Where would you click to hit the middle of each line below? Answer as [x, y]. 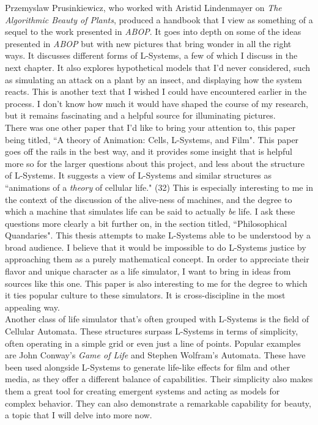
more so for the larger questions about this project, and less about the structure [155, 163]
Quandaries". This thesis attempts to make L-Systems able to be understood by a [158, 235]
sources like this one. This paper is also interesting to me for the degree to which [156, 283]
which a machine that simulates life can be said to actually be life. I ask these [150, 211]
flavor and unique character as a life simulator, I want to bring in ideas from [148, 271]
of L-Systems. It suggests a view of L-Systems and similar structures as [139, 175]
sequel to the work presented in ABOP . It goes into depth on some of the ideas [153, 31]
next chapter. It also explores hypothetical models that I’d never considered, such [158, 67]
